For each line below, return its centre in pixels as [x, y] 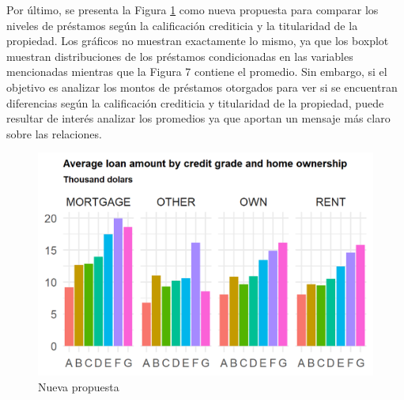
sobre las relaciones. [54, 133]
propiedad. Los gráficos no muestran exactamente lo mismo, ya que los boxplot [198, 41]
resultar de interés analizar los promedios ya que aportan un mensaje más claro [198, 118]
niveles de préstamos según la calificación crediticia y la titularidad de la [182, 25]
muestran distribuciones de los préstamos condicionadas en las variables [180, 56]
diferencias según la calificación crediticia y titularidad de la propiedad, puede [195, 102]
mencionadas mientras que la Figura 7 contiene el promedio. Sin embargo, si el [197, 72]
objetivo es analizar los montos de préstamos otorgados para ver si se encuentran [202, 87]
